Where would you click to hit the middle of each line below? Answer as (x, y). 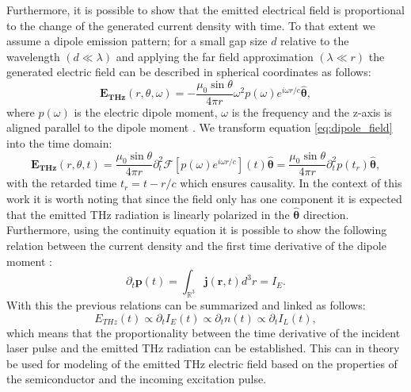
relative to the (315, 41)
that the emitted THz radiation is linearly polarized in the (148, 214)
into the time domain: (59, 142)
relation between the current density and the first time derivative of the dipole (196, 245)
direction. (326, 214)
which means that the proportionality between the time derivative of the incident (204, 332)
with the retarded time (62, 183)
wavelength (33, 56)
